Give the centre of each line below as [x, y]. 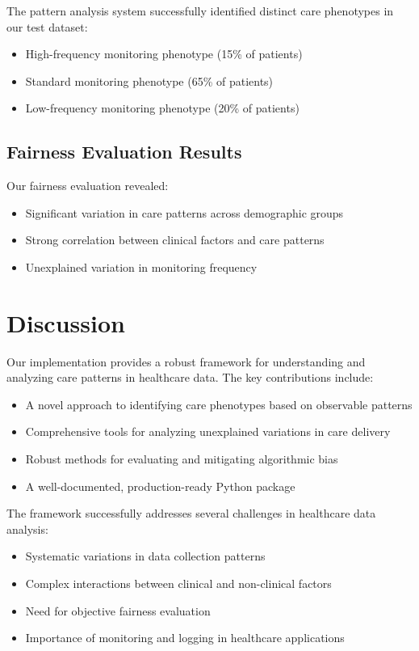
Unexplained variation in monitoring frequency [141, 266]
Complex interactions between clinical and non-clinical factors [178, 583]
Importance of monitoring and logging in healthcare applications [185, 638]
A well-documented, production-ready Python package [160, 486]
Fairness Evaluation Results [124, 152]
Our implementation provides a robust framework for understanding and [186, 361]
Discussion [66, 322]
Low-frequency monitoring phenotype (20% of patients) [162, 108]
